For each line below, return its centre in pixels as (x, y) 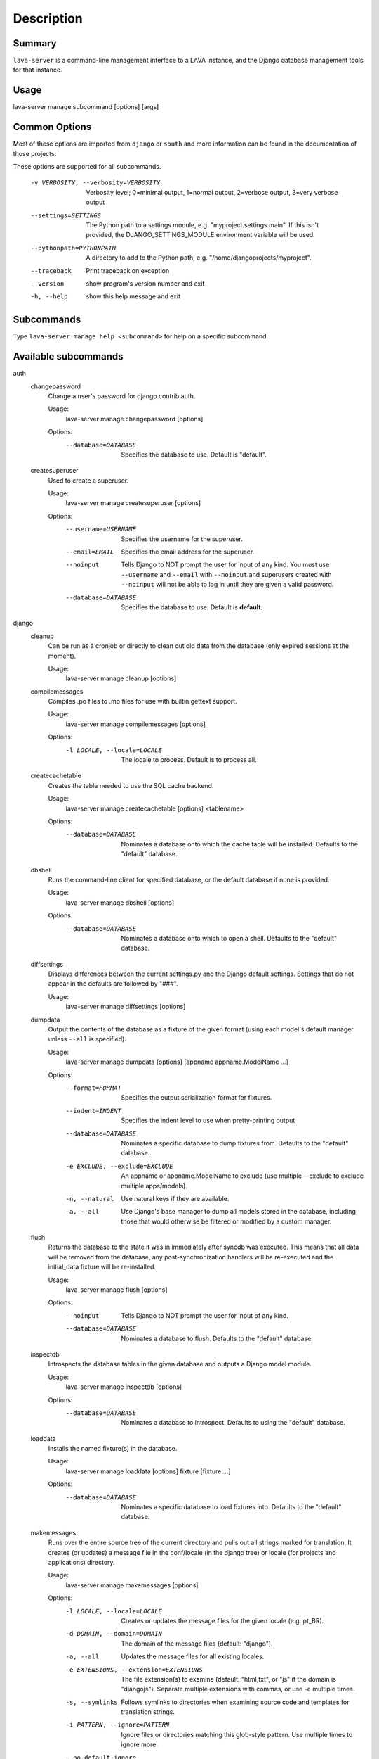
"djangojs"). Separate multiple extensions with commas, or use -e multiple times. (238, 1689)
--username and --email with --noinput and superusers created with (227, 574)
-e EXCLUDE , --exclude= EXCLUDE (119, 1166)
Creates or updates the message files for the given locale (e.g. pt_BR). (222, 1620)
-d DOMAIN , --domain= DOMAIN (114, 1634)
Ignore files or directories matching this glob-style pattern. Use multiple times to (237, 1734)
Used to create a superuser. (88, 480)
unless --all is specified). (87, 1039)
